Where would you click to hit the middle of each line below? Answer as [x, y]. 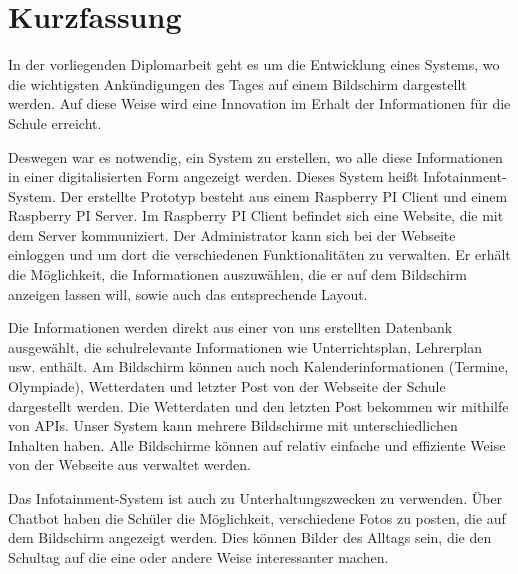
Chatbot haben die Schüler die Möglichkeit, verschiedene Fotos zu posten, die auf [257, 517]
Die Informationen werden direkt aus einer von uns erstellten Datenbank [230, 327]
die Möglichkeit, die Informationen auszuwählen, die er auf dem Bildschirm [237, 274]
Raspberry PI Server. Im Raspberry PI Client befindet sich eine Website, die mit [256, 215]
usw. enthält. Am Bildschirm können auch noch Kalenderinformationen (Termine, [258, 366]
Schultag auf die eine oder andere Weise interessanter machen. [198, 556]
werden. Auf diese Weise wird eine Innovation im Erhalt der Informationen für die [259, 103]
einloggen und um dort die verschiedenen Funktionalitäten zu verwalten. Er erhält [259, 254]
